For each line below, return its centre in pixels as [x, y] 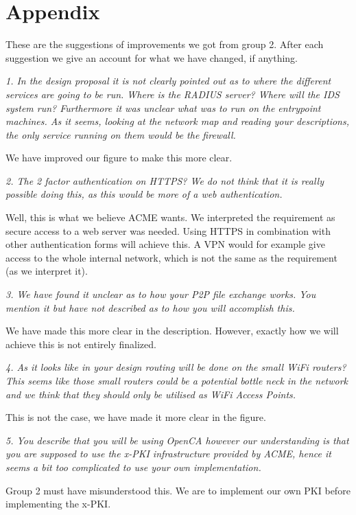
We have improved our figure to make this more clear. [119, 158]
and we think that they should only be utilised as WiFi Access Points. [151, 394]
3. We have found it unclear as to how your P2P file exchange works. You [161, 294]
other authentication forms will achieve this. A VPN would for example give [165, 244]
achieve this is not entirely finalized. [81, 344]
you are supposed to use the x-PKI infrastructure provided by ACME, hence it [168, 454]
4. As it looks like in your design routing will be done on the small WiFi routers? [176, 367]
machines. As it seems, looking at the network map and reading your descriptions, [177, 121]
